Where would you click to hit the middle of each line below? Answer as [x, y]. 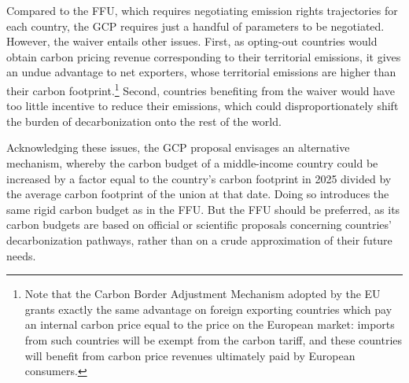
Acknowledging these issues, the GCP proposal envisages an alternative [178, 147]
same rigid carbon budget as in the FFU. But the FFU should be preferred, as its [203, 209]
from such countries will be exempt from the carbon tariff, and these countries [214, 339]
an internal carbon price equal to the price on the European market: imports [210, 324]
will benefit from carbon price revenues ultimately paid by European [190, 355]
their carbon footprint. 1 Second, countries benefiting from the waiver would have [201, 89]
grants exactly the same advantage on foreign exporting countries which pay [208, 309]
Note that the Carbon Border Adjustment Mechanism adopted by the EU [203, 294]
